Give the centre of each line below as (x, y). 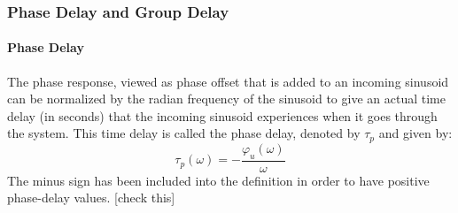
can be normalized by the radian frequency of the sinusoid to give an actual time (226, 99)
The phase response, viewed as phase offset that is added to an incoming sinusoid (228, 81)
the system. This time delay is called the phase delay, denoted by (184, 133)
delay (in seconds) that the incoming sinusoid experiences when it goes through (222, 115)
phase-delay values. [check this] (91, 198)
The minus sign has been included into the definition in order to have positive (218, 180)
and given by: (415, 133)
